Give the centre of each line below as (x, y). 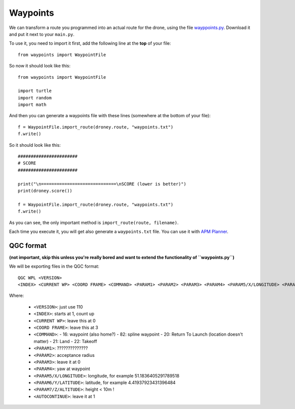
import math (32, 105)
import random (35, 98)
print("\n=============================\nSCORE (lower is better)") (102, 184)
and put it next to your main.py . (42, 34)
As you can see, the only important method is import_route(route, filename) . (94, 222)
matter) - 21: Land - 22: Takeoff (65, 341)
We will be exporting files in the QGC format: (54, 266)
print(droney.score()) (45, 190)
